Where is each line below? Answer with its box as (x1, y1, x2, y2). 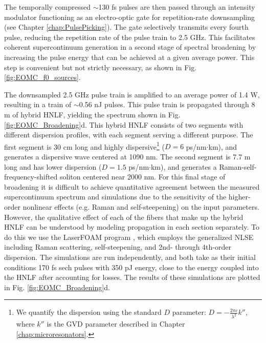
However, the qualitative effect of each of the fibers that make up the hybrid (4, 211, 243, 222)
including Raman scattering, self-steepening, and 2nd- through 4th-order (4, 241, 231, 252)
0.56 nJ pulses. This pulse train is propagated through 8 (79, 99, 255, 110)
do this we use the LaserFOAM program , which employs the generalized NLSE (4, 231, 254, 242)
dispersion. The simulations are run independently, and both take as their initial (4, 251, 256, 262)
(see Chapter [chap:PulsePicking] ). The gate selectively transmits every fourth (4, 22, 249, 32)
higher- (228, 191, 251, 202)
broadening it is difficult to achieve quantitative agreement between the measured (4, 181, 260, 192)
